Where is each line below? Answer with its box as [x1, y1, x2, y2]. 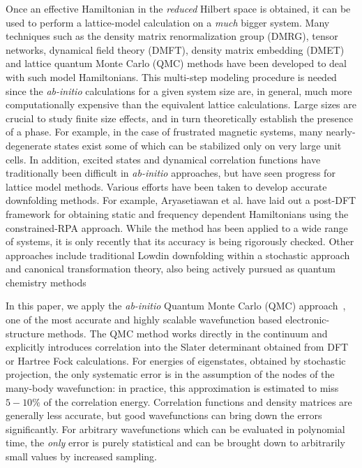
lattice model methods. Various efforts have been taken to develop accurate [6, 179, 327, 193]
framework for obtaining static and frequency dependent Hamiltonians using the [6, 206, 349, 221]
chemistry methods [6, 275, 86, 289]
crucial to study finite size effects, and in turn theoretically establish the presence [6, 110, 353, 125]
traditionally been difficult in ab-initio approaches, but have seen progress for [6, 166, 335, 180]
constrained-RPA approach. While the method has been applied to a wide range [6, 220, 348, 235]
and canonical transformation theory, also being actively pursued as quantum [6, 261, 336, 276]
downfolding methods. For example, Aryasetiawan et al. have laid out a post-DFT [6, 193, 356, 207]
